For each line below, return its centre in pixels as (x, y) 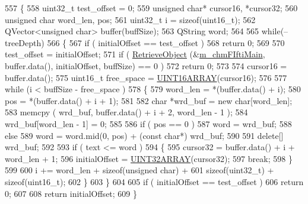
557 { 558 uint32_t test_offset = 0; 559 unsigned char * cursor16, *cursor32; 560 (151, 8)
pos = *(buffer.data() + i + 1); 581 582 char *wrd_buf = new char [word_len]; (149, 100)
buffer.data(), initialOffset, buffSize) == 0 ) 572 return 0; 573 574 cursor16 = (146, 65)
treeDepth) (25, 42)
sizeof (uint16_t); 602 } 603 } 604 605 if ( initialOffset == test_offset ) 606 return (154, 181)
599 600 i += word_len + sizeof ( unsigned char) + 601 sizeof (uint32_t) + (139, 170)
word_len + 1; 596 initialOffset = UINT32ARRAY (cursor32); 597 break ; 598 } (149, 158)
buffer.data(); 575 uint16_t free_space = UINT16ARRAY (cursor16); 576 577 (146, 77)
